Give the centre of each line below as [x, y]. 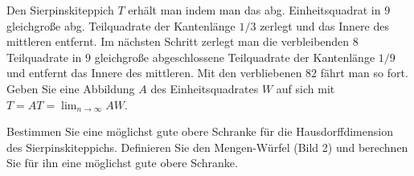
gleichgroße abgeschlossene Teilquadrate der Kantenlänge [235, 57]
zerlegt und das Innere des [324, 25]
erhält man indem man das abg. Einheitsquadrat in [254, 10]
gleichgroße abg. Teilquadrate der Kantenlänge [121, 25]
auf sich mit [305, 88]
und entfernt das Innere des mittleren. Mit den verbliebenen [154, 73]
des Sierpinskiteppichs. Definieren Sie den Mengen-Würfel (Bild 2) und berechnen [207, 147]
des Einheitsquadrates [205, 88]
